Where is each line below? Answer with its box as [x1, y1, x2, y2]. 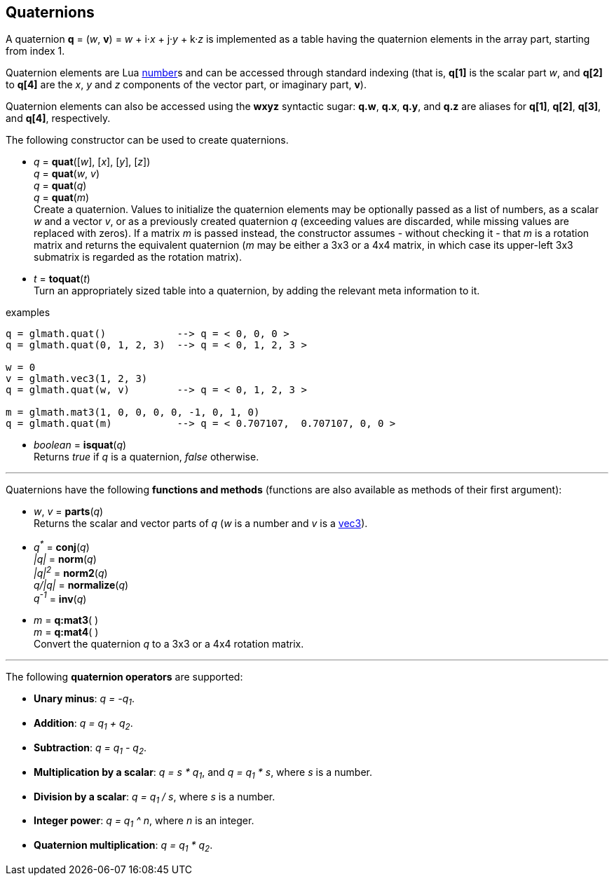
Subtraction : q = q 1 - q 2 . [34, 741, 147, 756]
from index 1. [6, 45, 65, 57]
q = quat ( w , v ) [34, 168, 100, 180]
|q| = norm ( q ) [34, 553, 97, 566]
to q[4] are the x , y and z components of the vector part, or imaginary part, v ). [6, 78, 367, 91]
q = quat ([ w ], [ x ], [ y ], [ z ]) [34, 156, 151, 168]
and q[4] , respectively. [6, 112, 111, 125]
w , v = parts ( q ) [34, 505, 104, 518]
